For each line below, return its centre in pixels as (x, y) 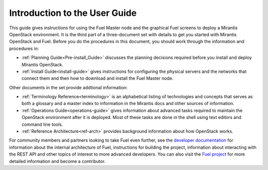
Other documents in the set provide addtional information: (68, 87)
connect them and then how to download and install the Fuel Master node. (98, 78)
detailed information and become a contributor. (57, 161)
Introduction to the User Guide (73, 13)
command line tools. (42, 124)
